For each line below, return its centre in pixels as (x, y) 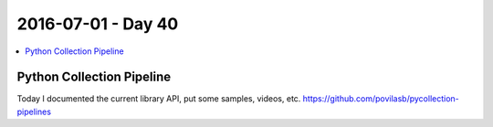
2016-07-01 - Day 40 (98, 24)
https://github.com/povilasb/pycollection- (381, 99)
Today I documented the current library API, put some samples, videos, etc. (159, 99)
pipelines (34, 111)
